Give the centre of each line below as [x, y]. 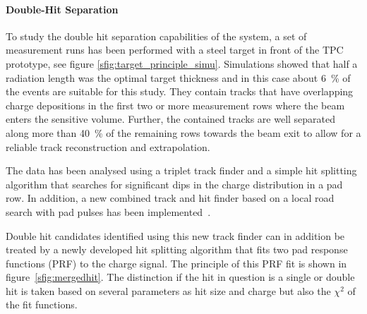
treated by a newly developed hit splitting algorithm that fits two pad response [177, 249]
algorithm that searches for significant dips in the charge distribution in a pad [174, 184]
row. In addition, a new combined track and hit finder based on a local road [170, 198]
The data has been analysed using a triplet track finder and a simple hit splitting [181, 170]
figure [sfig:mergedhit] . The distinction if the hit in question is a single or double [180, 277]
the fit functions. [42, 304]
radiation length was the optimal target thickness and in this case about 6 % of [178, 77]
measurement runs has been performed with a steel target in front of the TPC [175, 50]
